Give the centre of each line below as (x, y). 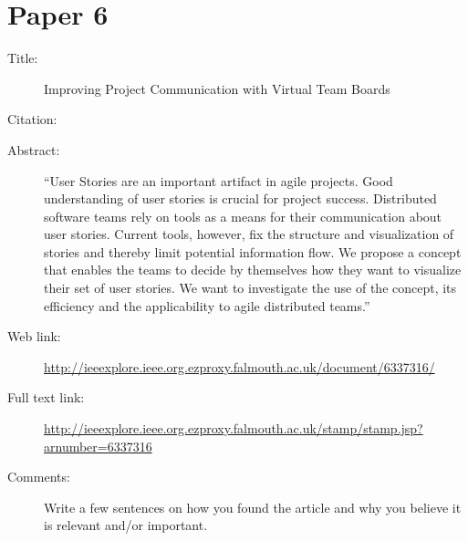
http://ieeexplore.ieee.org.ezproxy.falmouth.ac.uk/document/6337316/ (239, 366)
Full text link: (46, 397)
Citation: (32, 119)
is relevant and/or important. (126, 525)
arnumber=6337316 (98, 446)
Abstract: (34, 149)
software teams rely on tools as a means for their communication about (243, 216)
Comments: (39, 477)
